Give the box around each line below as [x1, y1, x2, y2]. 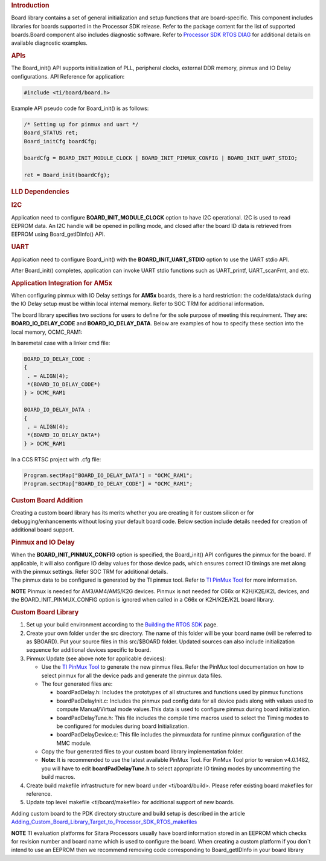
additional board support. [11, 526, 75, 533]
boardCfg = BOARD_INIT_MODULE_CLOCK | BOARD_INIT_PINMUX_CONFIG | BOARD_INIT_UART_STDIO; [24, 155, 298, 161]
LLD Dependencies [11, 187, 69, 196]
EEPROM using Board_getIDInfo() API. [11, 230, 106, 238]
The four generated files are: [41, 680, 113, 687]
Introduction [11, 1, 50, 9]
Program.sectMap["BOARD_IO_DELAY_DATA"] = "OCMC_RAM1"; [24, 472, 193, 479]
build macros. [41, 773, 75, 781]
